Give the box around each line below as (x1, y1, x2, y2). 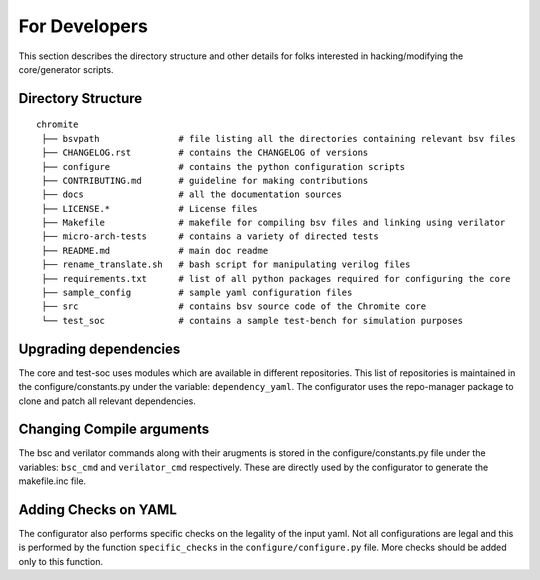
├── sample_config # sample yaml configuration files (41, 287, 353, 299)
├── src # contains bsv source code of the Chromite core (41, 301, 427, 312)
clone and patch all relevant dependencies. (18, 395, 197, 407)
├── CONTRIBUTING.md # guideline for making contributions (41, 175, 369, 186)
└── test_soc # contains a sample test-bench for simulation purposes (41, 315, 464, 326)
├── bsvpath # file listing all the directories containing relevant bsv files (41, 133, 517, 144)
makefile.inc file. (18, 475, 87, 487)
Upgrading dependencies (18, 340, 181, 357)
